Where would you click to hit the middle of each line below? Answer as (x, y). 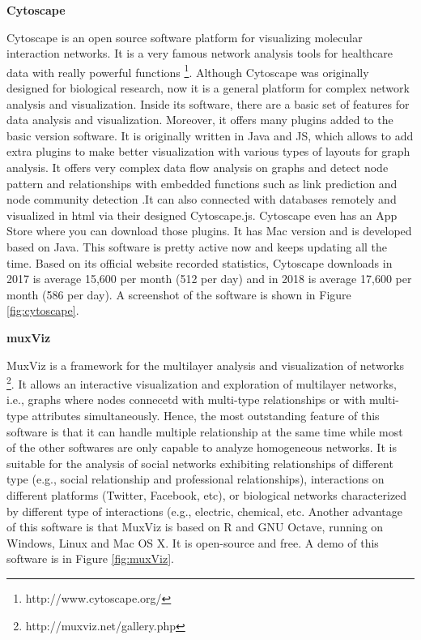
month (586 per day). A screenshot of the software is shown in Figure (179, 294)
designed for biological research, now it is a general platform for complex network (208, 88)
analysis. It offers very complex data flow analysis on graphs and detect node (198, 167)
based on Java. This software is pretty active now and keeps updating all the (197, 246)
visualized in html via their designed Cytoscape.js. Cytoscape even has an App (202, 215)
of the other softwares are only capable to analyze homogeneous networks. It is (202, 447)
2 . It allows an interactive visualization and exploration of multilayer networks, (202, 382)
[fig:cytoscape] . (43, 310)
